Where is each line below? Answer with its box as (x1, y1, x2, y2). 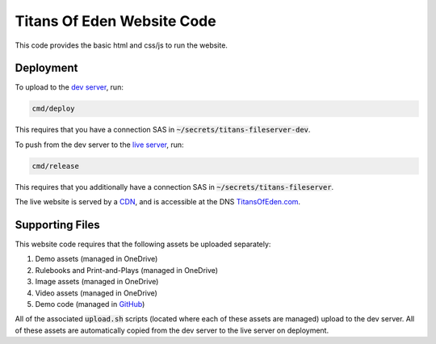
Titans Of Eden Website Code (15, 12, 217, 30)
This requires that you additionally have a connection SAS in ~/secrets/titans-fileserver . (15, 182, 334, 191)
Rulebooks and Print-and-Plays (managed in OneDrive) (35, 265, 218, 275)
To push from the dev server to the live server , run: (15, 140, 185, 149)
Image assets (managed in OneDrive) (35, 277, 159, 287)
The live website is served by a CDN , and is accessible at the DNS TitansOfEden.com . (15, 197, 301, 207)
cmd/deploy (31, 104, 75, 113)
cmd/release (31, 162, 80, 170)
